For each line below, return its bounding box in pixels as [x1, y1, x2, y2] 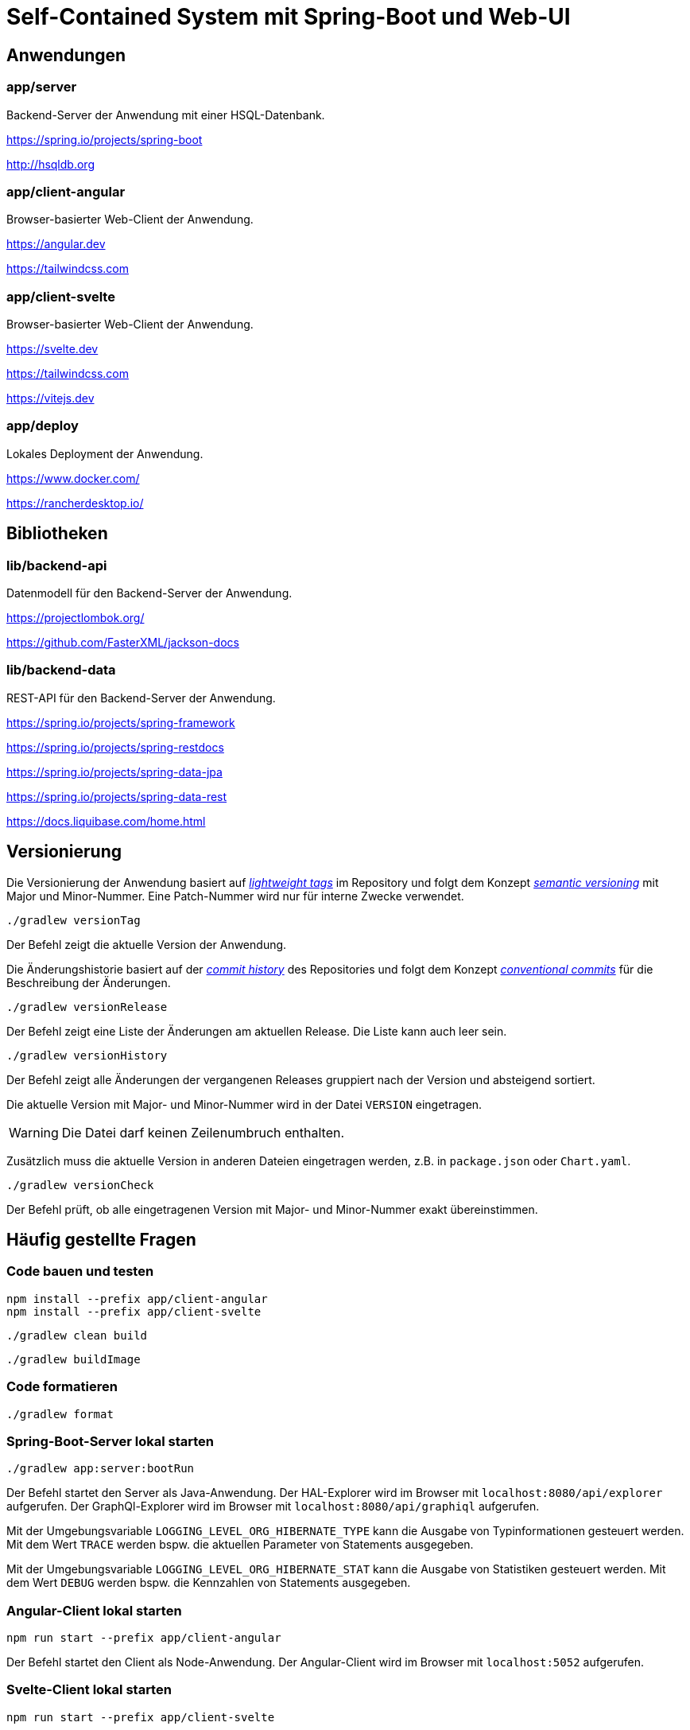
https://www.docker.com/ [6, 471, 140, 485]
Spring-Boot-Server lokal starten [6, 1433, 215, 1449]
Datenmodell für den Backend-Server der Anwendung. [6, 586, 293, 601]
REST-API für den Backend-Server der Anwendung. [6, 690, 276, 705]
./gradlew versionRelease [6, 1000, 168, 1013]
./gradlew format [6, 1407, 114, 1421]
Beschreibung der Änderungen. [6, 975, 171, 989]
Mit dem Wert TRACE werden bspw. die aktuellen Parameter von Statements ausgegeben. [6, 1538, 474, 1552]
